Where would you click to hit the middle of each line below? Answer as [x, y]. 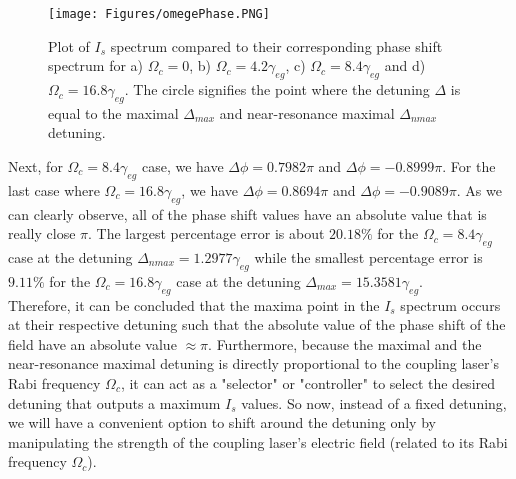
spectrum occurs [450, 304]
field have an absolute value [92, 343]
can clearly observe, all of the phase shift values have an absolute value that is [247, 213]
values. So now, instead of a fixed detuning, [374, 402]
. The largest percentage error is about [206, 233]
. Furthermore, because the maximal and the [345, 343]
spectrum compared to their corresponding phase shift [276, 45]
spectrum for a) [96, 65]
